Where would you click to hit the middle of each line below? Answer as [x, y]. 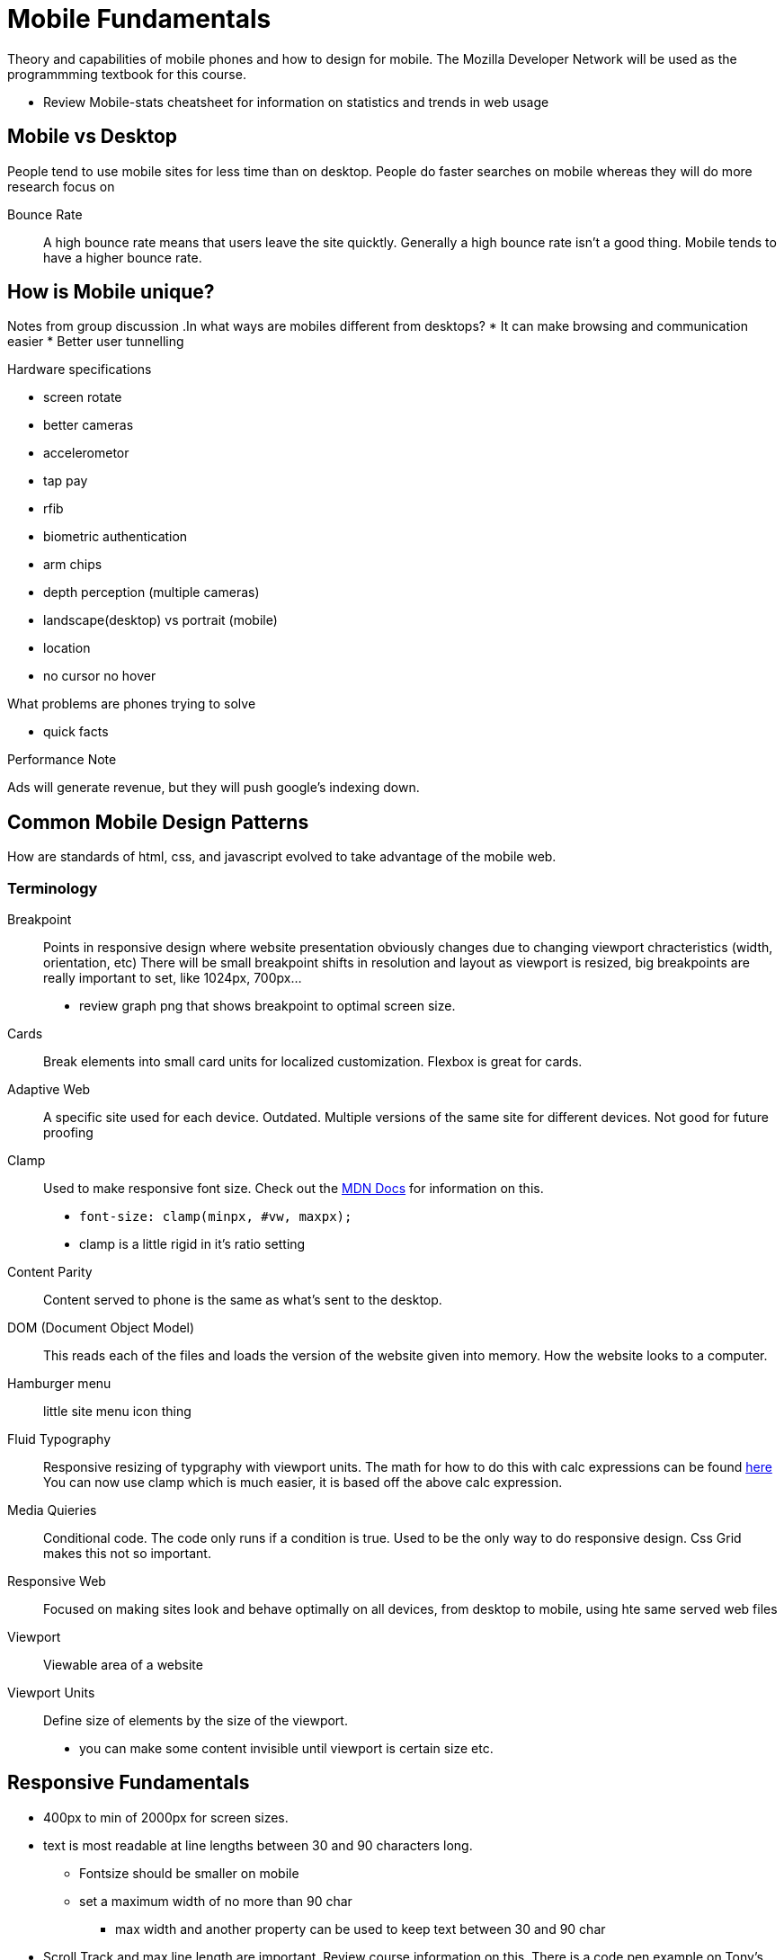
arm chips [73, 565]
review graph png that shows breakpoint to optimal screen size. [267, 1006]
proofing [68, 1133]
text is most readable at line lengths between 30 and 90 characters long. [258, 1845]
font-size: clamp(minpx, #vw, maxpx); [216, 1217]
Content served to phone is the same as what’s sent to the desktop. [243, 1300]
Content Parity [50, 1272]
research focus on [61, 186]
